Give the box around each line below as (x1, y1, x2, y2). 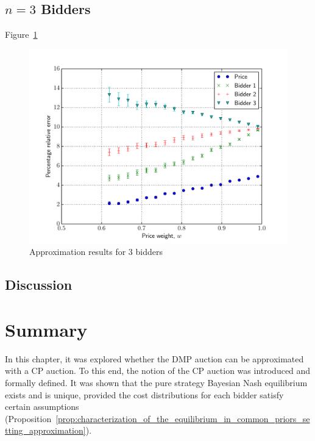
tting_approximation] (5, 424, 86, 437)
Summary (5, 317, 88, 342)
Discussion (5, 275, 73, 294)
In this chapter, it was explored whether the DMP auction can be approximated (5, 352, 304, 365)
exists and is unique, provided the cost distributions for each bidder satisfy (5, 388, 284, 401)
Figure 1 (5, 28, 38, 41)
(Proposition (5, 412, 52, 425)
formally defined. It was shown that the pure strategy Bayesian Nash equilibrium (5, 376, 308, 389)
